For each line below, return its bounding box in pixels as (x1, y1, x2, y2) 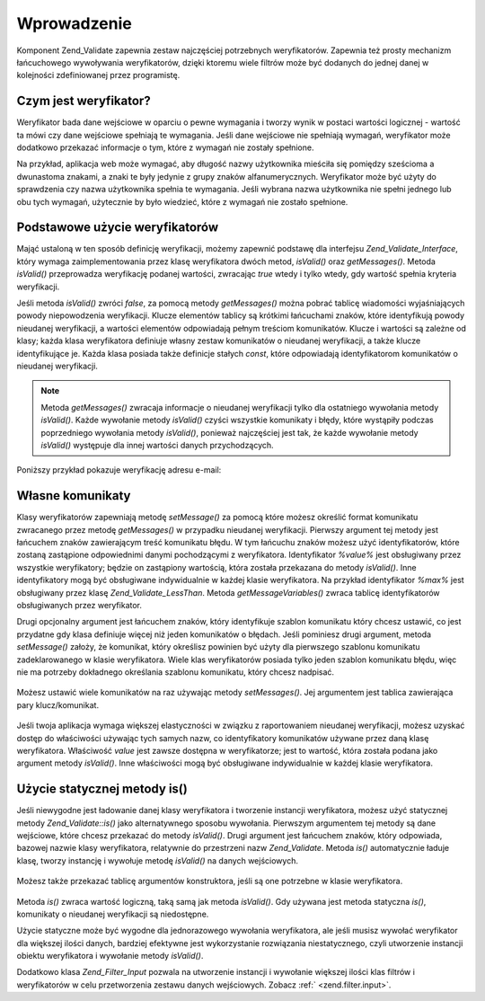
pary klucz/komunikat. (16, 699, 99, 710)
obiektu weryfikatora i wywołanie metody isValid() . (16, 951, 204, 961)
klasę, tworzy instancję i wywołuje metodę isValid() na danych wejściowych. (16, 855, 298, 866)
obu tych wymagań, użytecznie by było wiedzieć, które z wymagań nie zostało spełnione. (16, 196, 348, 207)
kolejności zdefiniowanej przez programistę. (16, 70, 181, 81)
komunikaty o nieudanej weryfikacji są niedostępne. (16, 908, 209, 919)
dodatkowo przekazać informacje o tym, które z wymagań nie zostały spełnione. (16, 142, 314, 153)
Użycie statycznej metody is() (16, 782, 188, 797)
